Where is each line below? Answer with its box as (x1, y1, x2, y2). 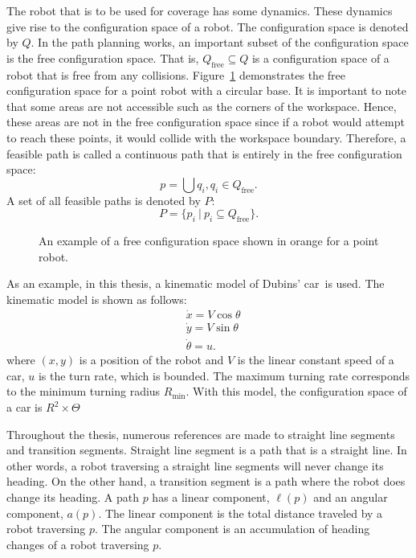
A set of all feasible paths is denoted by (6, 191, 201, 208)
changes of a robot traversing (6, 535, 149, 552)
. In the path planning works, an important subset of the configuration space (31, 34, 409, 51)
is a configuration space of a (251, 49, 389, 66)
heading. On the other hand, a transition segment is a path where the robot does (6, 473, 406, 490)
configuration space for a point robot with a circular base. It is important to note (6, 82, 406, 99)
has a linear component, (152, 489, 270, 505)
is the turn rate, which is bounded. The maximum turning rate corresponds (38, 367, 410, 384)
